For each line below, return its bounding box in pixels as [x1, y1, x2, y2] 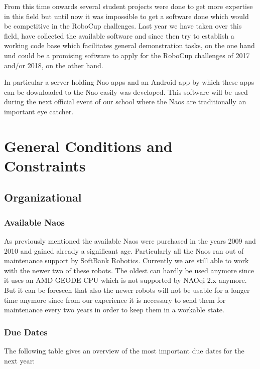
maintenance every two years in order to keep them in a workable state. [4, 304, 224, 315]
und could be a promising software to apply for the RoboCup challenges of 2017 [4, 50, 250, 60]
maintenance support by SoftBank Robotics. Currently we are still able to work [4, 255, 249, 266]
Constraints [4, 155, 86, 175]
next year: [4, 355, 35, 365]
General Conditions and [4, 135, 173, 156]
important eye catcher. [4, 106, 74, 116]
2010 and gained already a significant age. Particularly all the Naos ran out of [4, 245, 244, 256]
